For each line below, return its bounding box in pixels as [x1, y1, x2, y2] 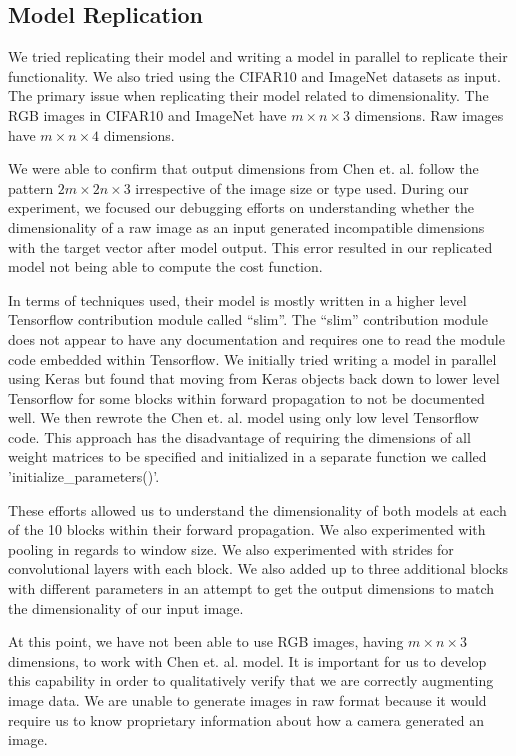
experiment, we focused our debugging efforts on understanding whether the [8, 197, 474, 218]
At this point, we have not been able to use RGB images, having [8, 631, 404, 652]
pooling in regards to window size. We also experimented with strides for [8, 538, 454, 559]
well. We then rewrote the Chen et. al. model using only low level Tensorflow [8, 407, 479, 428]
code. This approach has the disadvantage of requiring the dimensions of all [8, 426, 471, 447]
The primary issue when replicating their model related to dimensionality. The [8, 85, 489, 106]
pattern [8, 177, 54, 198]
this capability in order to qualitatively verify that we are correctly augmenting [8, 670, 494, 691]
